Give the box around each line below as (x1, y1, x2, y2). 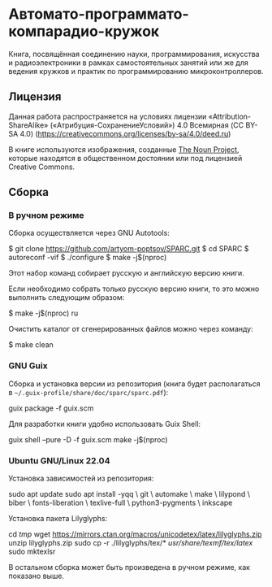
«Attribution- (208, 111, 252, 121)
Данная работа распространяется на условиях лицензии (8, 111, 207, 121)
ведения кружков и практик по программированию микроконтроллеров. (8, 66, 264, 76)
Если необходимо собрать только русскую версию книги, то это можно (8, 284, 260, 293)
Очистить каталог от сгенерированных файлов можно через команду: (8, 324, 253, 334)
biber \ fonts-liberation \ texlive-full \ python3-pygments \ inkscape (8, 498, 233, 508)
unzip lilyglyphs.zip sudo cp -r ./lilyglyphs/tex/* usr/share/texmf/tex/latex (8, 538, 253, 548)
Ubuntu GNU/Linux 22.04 (8, 454, 110, 466)
